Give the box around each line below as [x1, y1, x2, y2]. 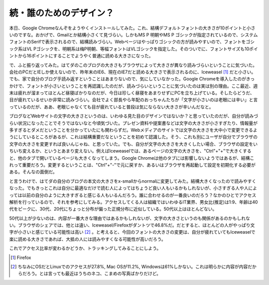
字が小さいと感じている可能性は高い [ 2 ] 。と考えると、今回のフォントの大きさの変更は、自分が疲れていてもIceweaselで [9, 229, 256, 235]
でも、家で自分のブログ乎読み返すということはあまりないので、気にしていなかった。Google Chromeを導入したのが [9, 76, 247, 82]
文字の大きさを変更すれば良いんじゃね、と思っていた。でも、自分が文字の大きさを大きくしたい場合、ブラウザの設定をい [9, 141, 258, 147]
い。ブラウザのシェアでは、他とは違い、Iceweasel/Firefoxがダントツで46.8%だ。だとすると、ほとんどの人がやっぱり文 [9, 222, 255, 228]
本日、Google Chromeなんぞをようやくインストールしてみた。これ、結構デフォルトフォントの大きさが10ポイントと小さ [9, 25, 256, 31]
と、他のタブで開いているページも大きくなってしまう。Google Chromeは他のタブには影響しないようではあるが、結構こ [9, 155, 255, 161]
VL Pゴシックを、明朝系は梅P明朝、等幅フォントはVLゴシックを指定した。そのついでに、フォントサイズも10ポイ [26, 45, 259, 52]
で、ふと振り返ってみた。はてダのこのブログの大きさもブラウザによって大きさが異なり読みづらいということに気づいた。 [9, 62, 258, 68]
